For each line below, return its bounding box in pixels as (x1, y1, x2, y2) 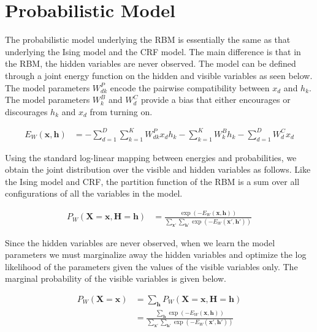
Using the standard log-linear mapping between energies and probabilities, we (5, 151, 297, 164)
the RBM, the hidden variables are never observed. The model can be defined (5, 57, 296, 70)
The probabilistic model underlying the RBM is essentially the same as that (5, 33, 291, 46)
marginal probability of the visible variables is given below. (5, 272, 226, 285)
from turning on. (90, 105, 153, 118)
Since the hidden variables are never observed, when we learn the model (5, 236, 275, 249)
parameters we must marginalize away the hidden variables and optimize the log (5, 248, 307, 261)
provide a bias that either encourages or (140, 93, 291, 106)
